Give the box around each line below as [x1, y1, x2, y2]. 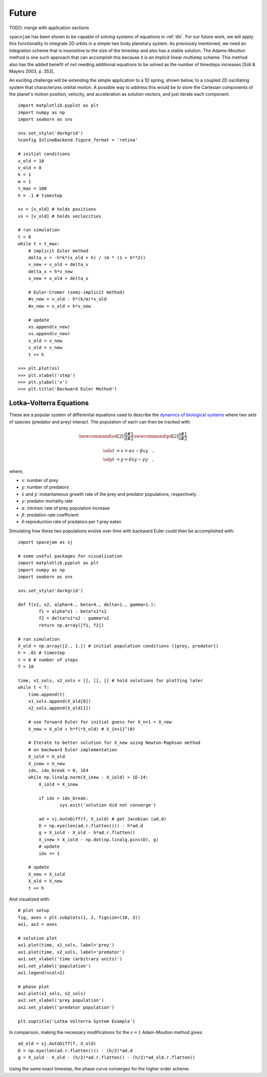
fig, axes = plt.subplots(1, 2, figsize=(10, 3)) [18, 914, 141, 920]
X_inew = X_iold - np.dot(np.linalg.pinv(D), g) [39, 837, 159, 842]
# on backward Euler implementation [28, 747, 117, 752]
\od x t [102, 448, 115, 453]
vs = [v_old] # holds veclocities [18, 213, 101, 219]
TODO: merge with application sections [9, 25, 89, 31]
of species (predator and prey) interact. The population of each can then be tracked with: [9, 419, 191, 425]
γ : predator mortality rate [21, 498, 73, 504]
